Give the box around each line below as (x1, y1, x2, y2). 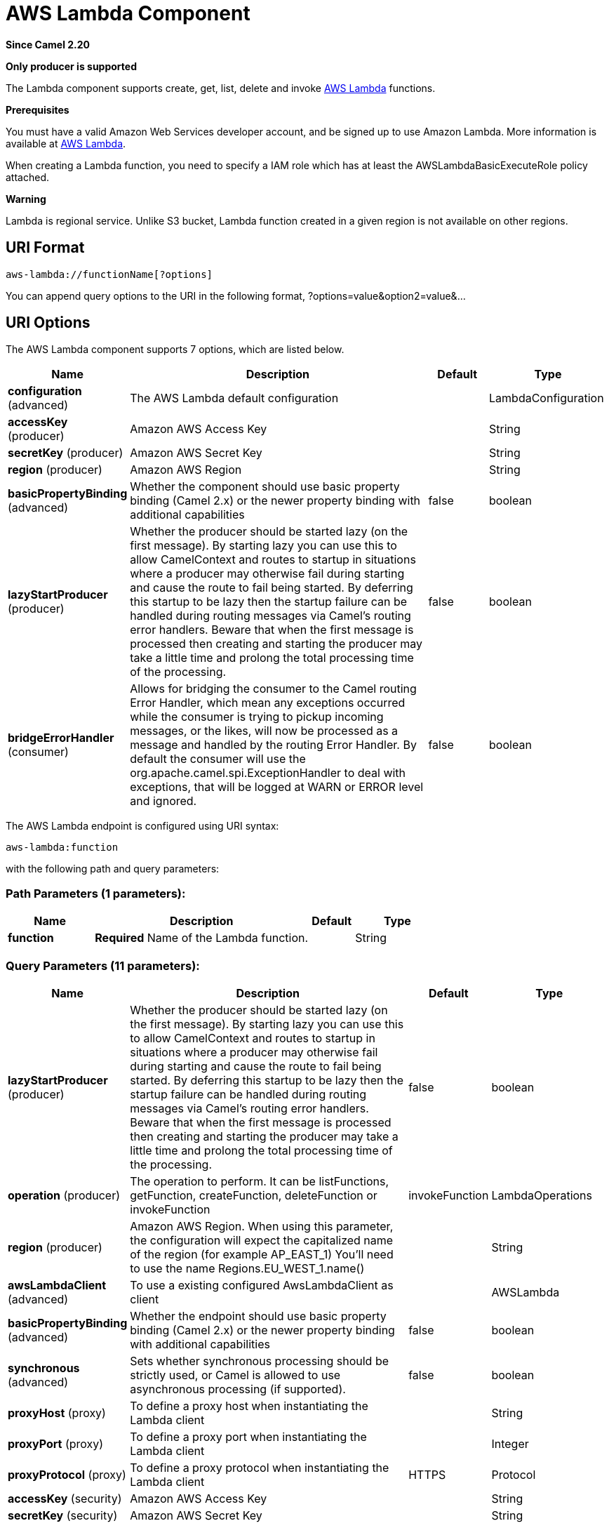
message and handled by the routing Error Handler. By (130, 738, 417, 752)
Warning (6, 192, 46, 205)
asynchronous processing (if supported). (130, 1381, 346, 1396)
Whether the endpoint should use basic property (130, 1308, 387, 1323)
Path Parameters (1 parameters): (6, 886, 186, 901)
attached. (6, 171, 49, 183)
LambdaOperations (491, 1188, 592, 1202)
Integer (491, 1436, 529, 1451)
